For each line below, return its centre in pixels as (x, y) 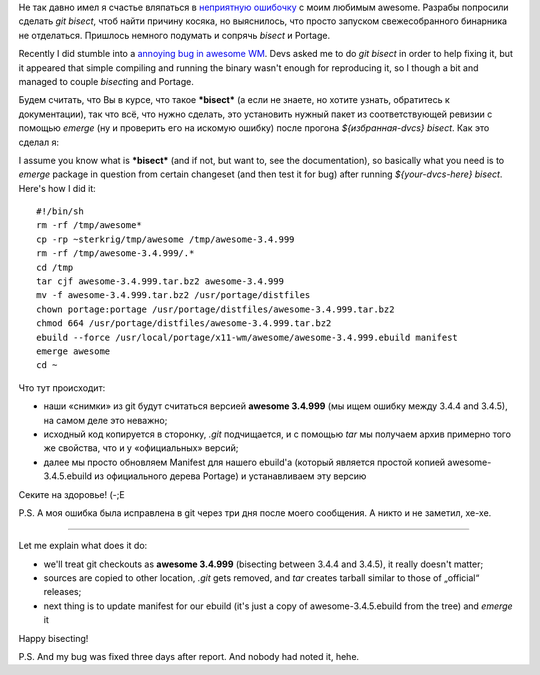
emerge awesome (73, 351)
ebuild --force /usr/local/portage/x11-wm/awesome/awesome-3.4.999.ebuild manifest (247, 337)
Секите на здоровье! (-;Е (71, 494)
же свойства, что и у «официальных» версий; (141, 448)
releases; (62, 592)
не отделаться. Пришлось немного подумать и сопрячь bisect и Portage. (174, 35)
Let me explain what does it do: (83, 546)
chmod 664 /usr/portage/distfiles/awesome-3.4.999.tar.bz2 (184, 323)
